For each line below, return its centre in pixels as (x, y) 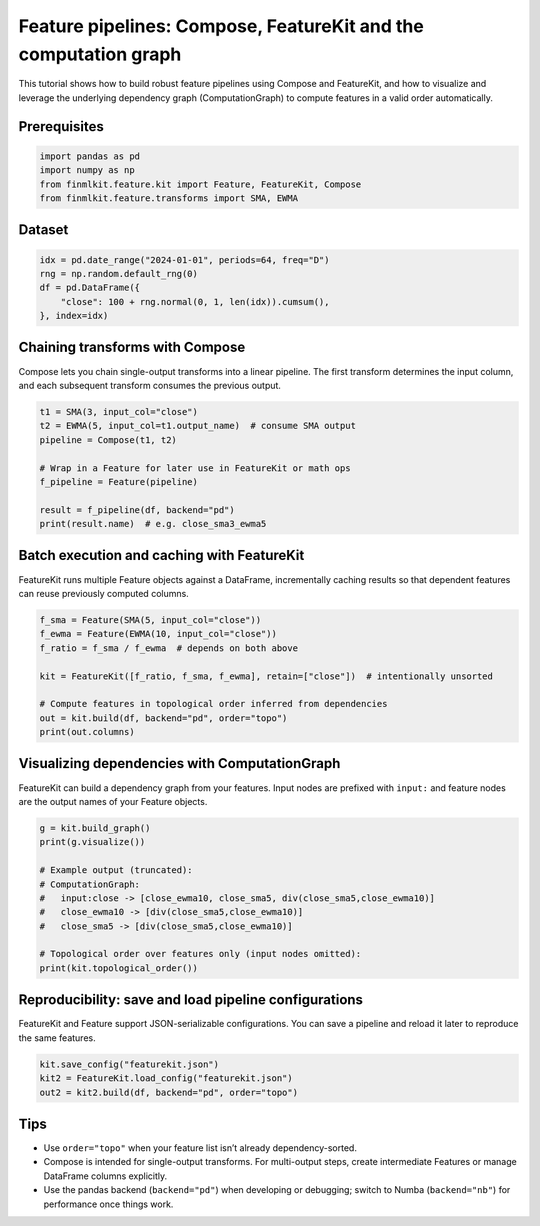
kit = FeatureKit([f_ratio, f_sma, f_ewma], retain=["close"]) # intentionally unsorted (266, 676)
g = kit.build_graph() (95, 828)
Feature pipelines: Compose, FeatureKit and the (221, 26)
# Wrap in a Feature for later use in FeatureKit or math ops (195, 468)
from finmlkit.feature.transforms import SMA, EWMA (169, 198)
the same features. (57, 1037)
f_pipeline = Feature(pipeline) (119, 481)
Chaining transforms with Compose (132, 347)
